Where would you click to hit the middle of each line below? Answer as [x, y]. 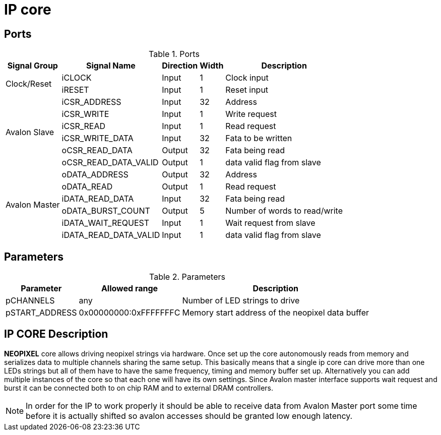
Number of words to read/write [284, 211]
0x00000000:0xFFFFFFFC [130, 313]
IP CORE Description [56, 334]
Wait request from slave [270, 223]
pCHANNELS [30, 301]
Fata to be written [259, 138]
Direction [180, 66]
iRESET [75, 90]
